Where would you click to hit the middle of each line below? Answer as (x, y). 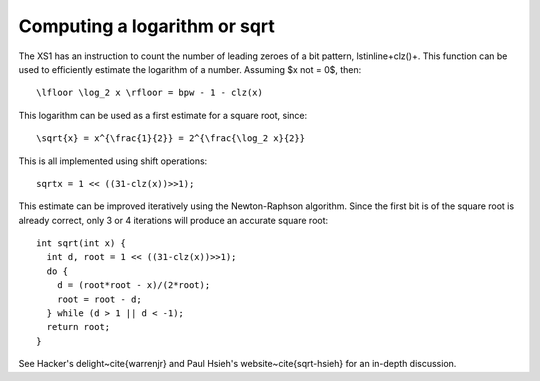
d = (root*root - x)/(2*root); (133, 285)
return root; (78, 327)
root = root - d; (99, 299)
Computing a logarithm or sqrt (146, 26)
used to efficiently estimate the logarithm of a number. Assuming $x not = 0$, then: (190, 69)
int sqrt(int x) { (81, 243)
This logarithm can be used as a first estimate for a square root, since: (163, 115)
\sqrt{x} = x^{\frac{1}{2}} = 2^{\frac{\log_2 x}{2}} (170, 138)
